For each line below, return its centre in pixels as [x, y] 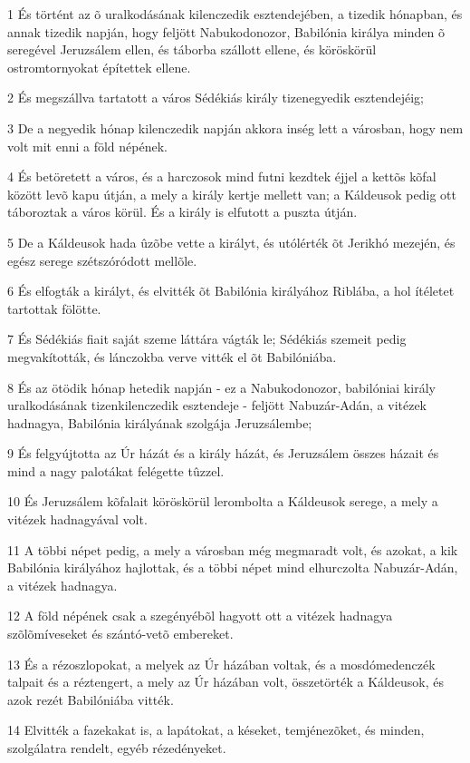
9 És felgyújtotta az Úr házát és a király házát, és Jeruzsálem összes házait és [223, 453]
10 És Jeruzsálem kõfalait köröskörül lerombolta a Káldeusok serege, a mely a [223, 501]
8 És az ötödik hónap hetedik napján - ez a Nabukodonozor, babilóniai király [221, 387]
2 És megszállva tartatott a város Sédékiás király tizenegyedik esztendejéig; [216, 98]
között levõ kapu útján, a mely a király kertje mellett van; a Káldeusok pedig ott [232, 194]
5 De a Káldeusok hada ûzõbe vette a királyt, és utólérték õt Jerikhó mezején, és [231, 242]
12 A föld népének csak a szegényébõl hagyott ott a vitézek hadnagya [200, 616]
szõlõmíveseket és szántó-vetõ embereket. [120, 634]
